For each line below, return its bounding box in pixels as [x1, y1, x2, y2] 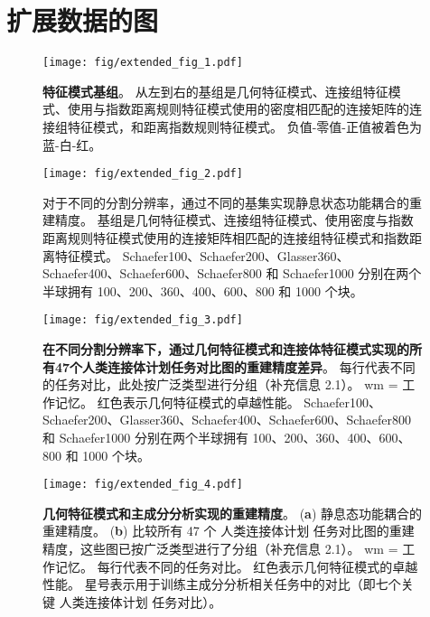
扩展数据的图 [6, 2, 159, 39]
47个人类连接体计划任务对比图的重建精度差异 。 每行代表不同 [54, 357, 416, 376]
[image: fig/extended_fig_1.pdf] [42, 56, 243, 70]
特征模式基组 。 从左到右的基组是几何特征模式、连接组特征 [42, 81, 388, 100]
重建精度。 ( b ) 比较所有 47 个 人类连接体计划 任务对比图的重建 [42, 521, 415, 540]
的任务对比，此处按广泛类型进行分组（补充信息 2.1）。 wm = [42, 375, 398, 394]
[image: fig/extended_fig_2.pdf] [42, 167, 243, 181]
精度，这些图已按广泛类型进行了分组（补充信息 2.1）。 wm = [42, 539, 398, 558]
